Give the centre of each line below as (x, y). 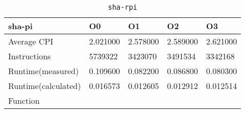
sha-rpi (122, 7)
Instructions (30, 56)
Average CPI (31, 41)
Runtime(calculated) (45, 86)
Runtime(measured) (44, 71)
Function (24, 100)
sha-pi (20, 26)
